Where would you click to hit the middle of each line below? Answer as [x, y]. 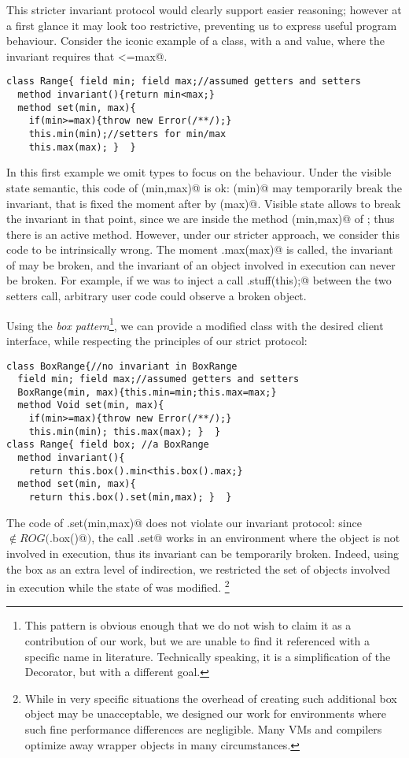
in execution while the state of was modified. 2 [118, 586]
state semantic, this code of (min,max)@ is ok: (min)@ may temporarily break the [204, 187]
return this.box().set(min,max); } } [130, 498]
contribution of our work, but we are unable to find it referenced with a [197, 640]
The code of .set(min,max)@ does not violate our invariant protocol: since [184, 522]
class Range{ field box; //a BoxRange [108, 445]
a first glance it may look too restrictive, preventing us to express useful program [202, 25]
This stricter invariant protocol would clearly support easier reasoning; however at [204, 9]
